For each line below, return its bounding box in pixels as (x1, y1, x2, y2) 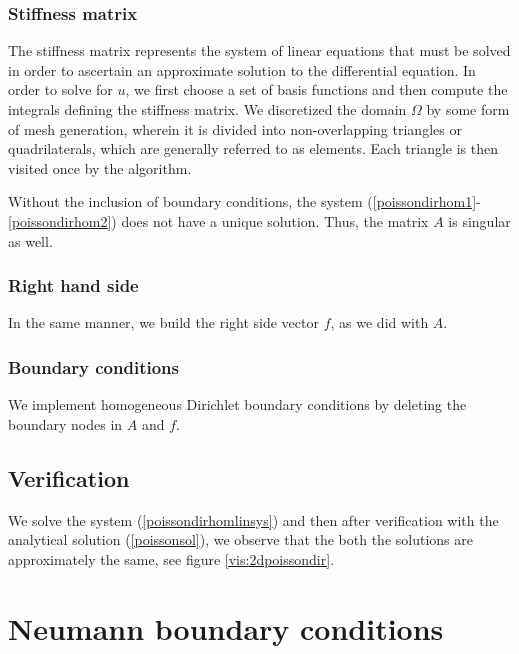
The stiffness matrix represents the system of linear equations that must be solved (8, 40, 511, 61)
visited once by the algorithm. (8, 157, 192, 178)
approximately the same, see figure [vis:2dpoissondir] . (8, 548, 335, 569)
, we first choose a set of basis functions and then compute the (125, 79, 508, 100)
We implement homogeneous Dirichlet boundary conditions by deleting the (8, 394, 467, 415)
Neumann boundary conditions (8, 607, 444, 648)
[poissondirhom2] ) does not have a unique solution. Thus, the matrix (8, 210, 429, 231)
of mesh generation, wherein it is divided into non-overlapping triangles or (8, 118, 462, 139)
